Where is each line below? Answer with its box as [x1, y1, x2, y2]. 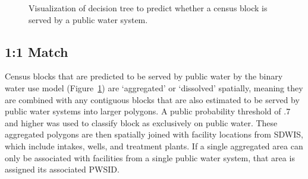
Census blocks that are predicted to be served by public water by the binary [5, 70, 283, 82]
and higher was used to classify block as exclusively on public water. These [5, 116, 278, 129]
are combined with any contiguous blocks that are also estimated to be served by [5, 93, 300, 106]
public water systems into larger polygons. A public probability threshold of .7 [5, 105, 291, 117]
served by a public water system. [29, 13, 148, 25]
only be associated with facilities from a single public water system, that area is [5, 151, 295, 164]
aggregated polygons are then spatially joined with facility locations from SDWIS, [5, 128, 303, 140]
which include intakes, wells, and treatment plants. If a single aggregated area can [5, 139, 303, 152]
